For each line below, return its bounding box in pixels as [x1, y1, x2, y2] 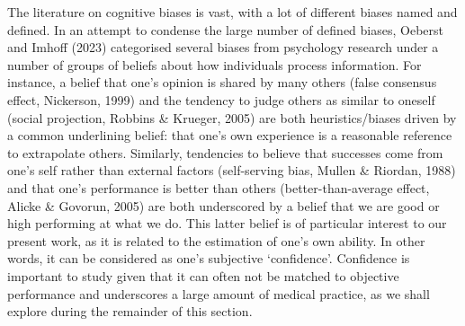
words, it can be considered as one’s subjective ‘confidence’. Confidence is [7, 249, 410, 268]
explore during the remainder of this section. [7, 302, 253, 321]
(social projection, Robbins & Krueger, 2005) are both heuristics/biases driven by [7, 108, 457, 127]
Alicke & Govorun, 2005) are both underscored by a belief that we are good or [7, 196, 440, 215]
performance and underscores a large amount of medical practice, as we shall [7, 284, 430, 303]
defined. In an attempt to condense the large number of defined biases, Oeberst [7, 20, 443, 39]
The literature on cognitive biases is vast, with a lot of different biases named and [7, 3, 458, 21]
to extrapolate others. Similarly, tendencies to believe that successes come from [7, 143, 443, 162]
